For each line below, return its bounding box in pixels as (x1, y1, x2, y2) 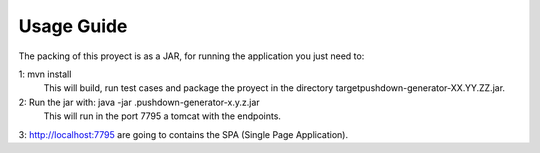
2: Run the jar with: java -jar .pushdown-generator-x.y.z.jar (18, 96, 260, 108)
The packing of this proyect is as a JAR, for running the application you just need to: (18, 50, 365, 62)
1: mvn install (18, 68, 72, 80)
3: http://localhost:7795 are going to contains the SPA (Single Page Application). (18, 128, 349, 140)
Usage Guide (18, 15, 128, 37)
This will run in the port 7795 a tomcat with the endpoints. (43, 110, 282, 122)
